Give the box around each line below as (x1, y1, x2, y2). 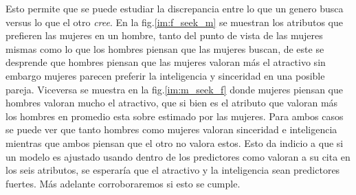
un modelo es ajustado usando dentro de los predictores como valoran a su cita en (5, 149, 351, 163)
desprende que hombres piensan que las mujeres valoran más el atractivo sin (5, 55, 326, 69)
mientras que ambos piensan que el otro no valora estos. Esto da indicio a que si (5, 135, 344, 150)
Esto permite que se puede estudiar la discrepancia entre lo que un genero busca (5, 1, 344, 15)
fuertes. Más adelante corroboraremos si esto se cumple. (5, 176, 241, 190)
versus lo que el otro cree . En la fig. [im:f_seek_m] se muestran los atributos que (5, 14, 343, 29)
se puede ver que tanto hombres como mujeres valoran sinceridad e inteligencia (5, 122, 337, 137)
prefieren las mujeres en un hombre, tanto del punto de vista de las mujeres (5, 28, 323, 43)
